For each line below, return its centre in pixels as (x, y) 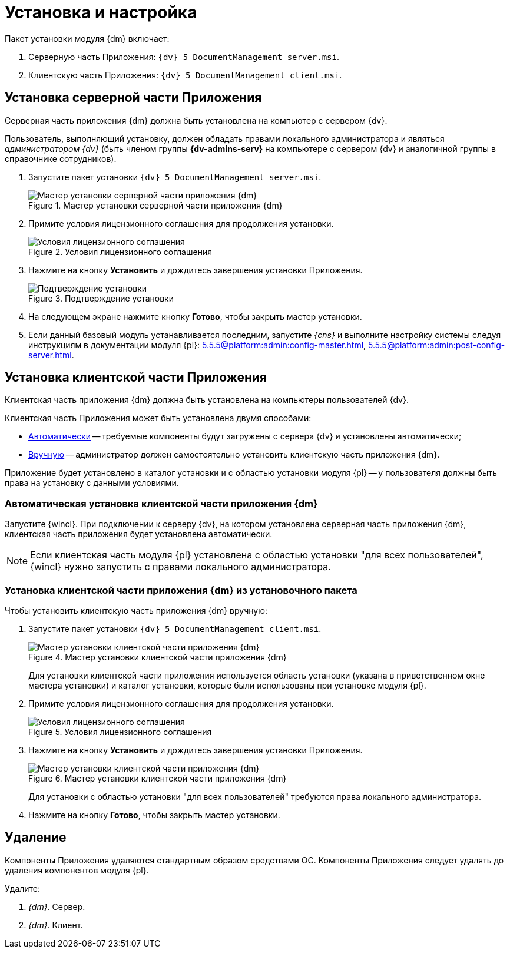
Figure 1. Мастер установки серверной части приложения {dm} (155, 205)
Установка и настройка (101, 12)
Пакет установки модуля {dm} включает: (87, 38)
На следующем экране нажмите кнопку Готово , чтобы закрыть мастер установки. (195, 316)
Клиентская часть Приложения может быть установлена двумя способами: (158, 418)
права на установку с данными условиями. (92, 483)
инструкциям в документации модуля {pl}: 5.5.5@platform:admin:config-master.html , (197, 345)
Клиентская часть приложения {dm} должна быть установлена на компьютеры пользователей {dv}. (207, 400)
